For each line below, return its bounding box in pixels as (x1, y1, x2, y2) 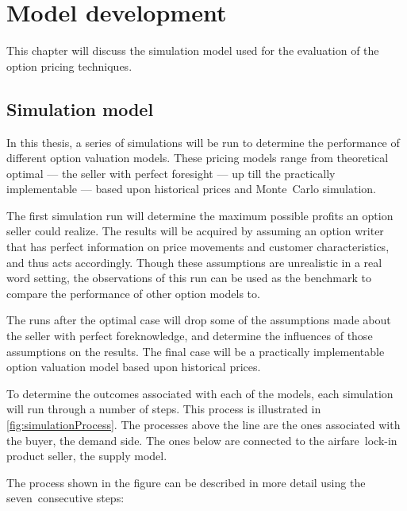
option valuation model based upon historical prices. (6, 358, 261, 375)
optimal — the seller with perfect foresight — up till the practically (6, 165, 336, 181)
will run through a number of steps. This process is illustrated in (6, 401, 321, 417)
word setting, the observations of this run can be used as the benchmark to (6, 269, 371, 286)
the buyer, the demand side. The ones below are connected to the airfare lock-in (6, 432, 397, 448)
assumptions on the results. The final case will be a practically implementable (6, 343, 385, 359)
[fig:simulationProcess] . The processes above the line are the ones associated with (6, 416, 401, 433)
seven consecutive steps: (6, 490, 125, 506)
